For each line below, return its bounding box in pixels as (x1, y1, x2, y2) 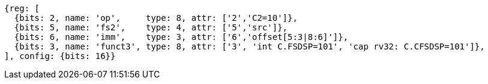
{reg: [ (4, 4, 40, 13)
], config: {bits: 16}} (4, 51, 116, 61)
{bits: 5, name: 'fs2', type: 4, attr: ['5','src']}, (14, 23, 288, 32)
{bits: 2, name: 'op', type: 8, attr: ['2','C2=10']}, (14, 13, 298, 23)
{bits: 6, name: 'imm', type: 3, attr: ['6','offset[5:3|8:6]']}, (14, 32, 349, 42)
